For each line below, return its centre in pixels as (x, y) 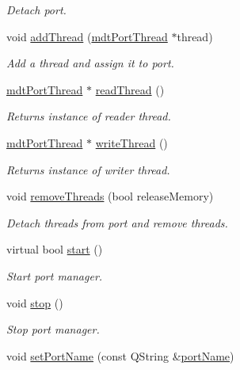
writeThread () (131, 142)
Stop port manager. (53, 329)
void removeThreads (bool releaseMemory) (110, 196)
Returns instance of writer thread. (88, 169)
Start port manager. (55, 275)
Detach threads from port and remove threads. (117, 222)
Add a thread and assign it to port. (90, 63)
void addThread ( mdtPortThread (87, 36)
